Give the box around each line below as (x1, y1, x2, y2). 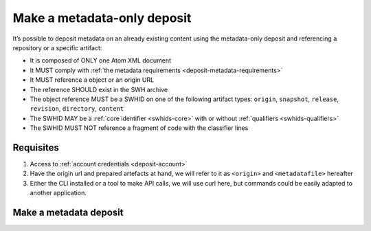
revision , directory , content (30, 104, 124, 113)
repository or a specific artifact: (12, 43, 102, 52)
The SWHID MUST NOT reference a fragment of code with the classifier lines (30, 124, 249, 132)
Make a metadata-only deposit (12, 10, 192, 25)
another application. (30, 189, 87, 197)
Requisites (12, 142, 60, 153)
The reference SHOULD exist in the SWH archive (30, 85, 168, 93)
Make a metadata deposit (12, 206, 124, 218)
